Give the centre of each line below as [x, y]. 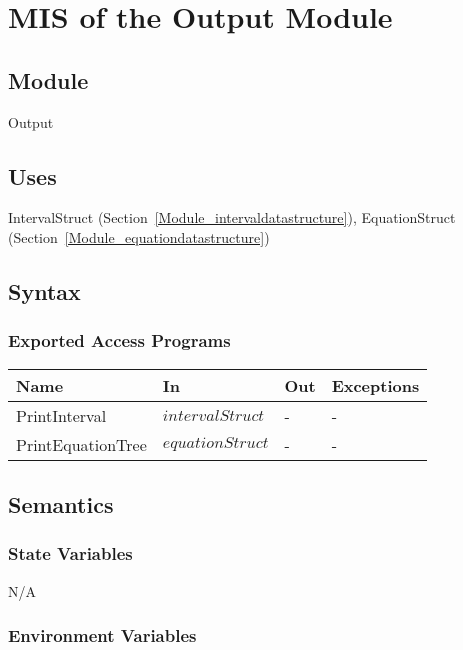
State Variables [70, 553]
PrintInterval [61, 415]
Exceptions [375, 385]
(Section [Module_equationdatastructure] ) [139, 236]
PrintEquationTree [81, 444]
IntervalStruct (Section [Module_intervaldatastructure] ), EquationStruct [232, 217]
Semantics [61, 503]
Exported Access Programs [119, 340]
